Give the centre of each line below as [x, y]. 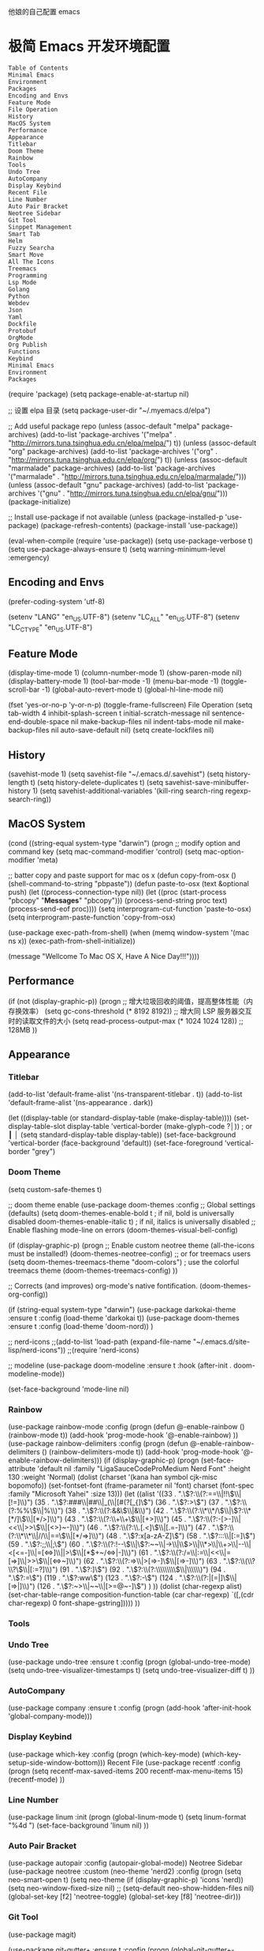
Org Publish [28, 345]
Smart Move [26, 255]
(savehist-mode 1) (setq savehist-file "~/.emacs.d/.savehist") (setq [116, 774]
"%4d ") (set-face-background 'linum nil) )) [79, 1825]
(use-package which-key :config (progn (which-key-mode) [104, 1754]
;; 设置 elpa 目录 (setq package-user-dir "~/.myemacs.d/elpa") [110, 410]
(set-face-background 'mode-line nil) [69, 1389]
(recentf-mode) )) [37, 1779]
